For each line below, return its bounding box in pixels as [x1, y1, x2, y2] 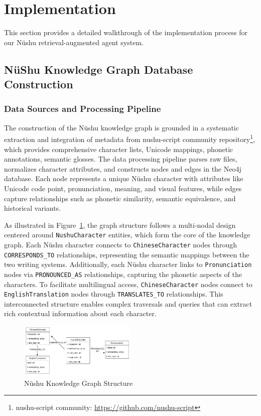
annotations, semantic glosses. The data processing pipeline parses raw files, [4, 154, 237, 164]
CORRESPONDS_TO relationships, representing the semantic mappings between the [4, 249, 249, 259]
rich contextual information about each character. [4, 308, 157, 319]
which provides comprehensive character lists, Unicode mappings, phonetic [4, 144, 233, 154]
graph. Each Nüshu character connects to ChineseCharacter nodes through [4, 239, 237, 249]
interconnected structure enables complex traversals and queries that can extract [4, 298, 252, 309]
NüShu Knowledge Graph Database [4, 61, 193, 77]
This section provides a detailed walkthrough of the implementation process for [4, 27, 248, 38]
